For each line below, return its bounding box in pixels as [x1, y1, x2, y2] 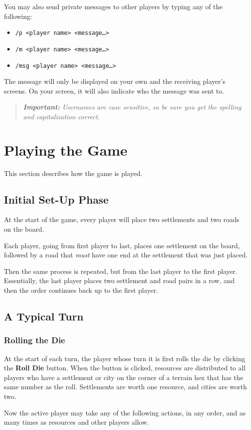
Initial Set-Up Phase [4, 191, 109, 207]
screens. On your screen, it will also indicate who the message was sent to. [4, 85, 224, 96]
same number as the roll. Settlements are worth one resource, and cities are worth [4, 382, 247, 392]
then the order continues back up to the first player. [4, 285, 158, 295]
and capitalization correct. [23, 111, 100, 121]
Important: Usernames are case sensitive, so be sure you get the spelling [23, 102, 241, 112]
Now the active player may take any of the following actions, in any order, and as [4, 407, 246, 417]
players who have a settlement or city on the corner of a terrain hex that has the [4, 372, 243, 382]
